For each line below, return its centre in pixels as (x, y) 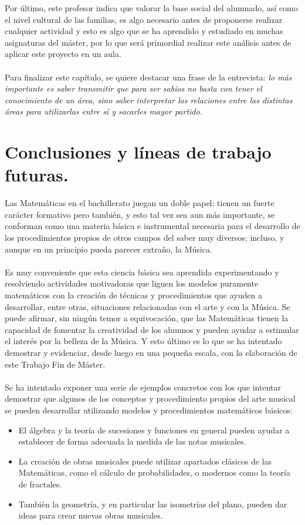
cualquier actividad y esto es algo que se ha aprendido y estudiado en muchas (144, 31)
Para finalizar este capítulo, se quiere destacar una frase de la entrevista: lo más (148, 77)
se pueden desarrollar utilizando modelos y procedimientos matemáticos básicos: (149, 410)
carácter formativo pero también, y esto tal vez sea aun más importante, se (140, 214)
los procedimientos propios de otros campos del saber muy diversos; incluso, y (145, 238)
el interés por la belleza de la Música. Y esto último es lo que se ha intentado (143, 341)
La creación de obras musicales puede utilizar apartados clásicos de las (145, 461)
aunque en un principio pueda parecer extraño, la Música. (109, 249)
